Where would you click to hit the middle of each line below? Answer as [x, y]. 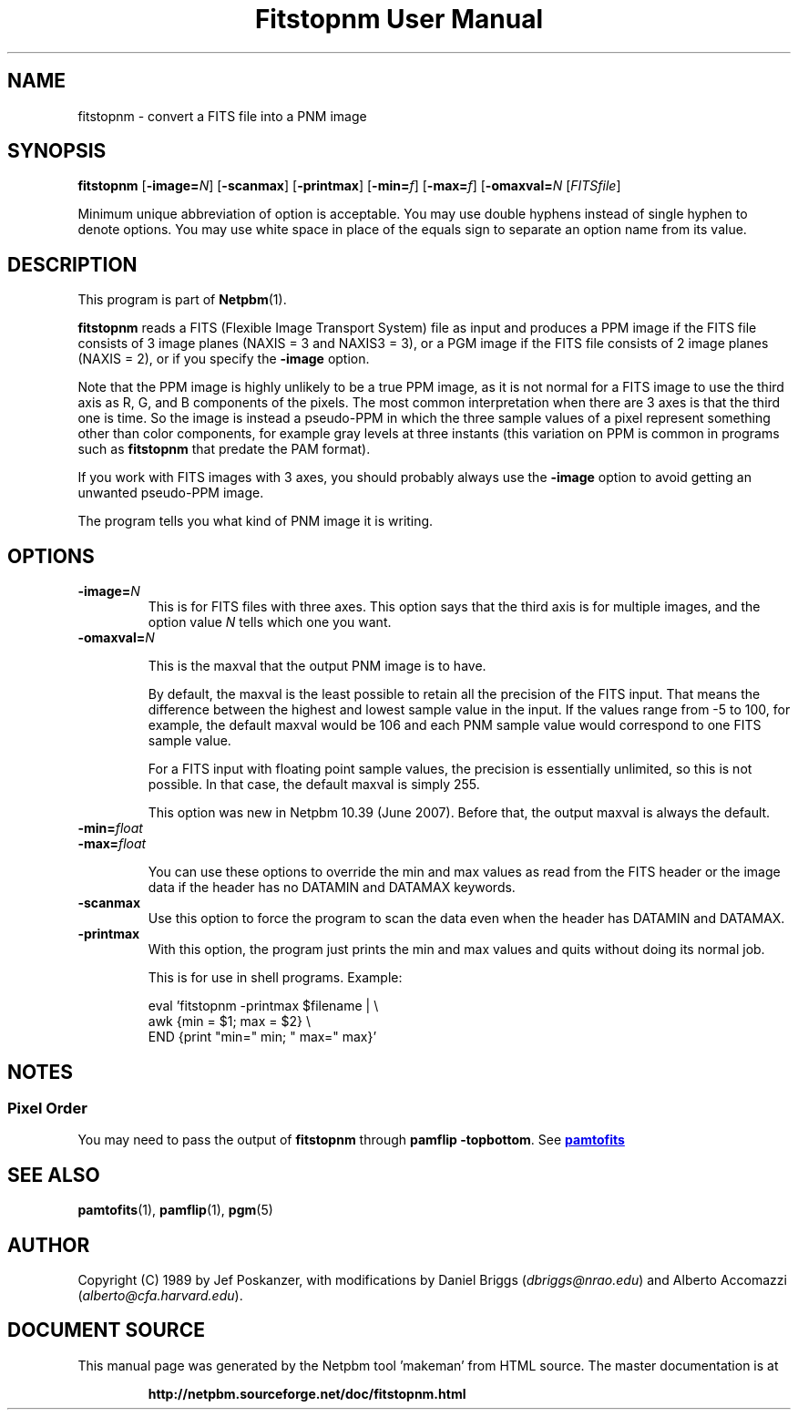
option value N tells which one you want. [270, 622]
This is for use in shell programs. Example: [275, 978]
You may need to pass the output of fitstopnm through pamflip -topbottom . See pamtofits [351, 1140]
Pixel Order [47, 1108]
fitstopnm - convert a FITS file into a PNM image [222, 116]
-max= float [112, 844]
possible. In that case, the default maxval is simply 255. [314, 785]
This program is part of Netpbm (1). [182, 300]
